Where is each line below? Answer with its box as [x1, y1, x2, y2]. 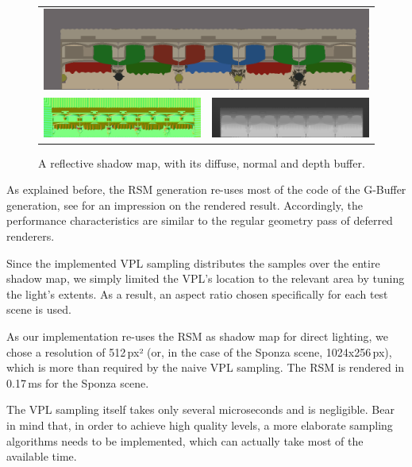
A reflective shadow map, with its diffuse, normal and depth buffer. [38, 154, 365, 171]
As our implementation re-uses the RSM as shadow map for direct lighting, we [6, 328, 388, 345]
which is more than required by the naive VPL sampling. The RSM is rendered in [6, 359, 405, 376]
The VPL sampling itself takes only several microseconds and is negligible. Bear [6, 401, 395, 418]
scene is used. [6, 301, 71, 318]
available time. [6, 448, 77, 465]
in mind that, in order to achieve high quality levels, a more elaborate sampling [6, 417, 393, 433]
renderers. [6, 228, 55, 245]
